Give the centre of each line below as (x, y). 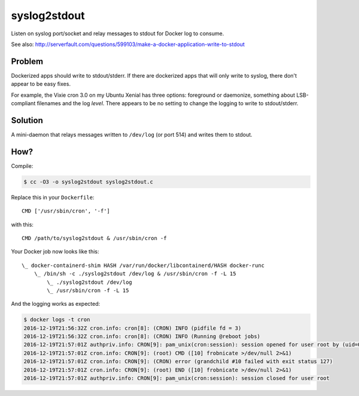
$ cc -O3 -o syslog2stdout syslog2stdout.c (89, 182)
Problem (27, 61)
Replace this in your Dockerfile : (53, 197)
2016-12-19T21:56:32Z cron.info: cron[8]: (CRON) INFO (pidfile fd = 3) (133, 328)
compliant (23, 103)
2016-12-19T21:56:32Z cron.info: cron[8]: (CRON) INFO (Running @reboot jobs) (142, 337)
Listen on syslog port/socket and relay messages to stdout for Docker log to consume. (118, 33)
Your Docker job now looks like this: (55, 251)
